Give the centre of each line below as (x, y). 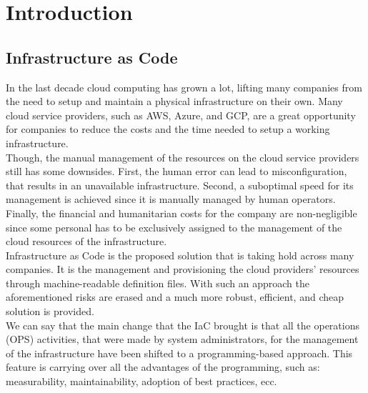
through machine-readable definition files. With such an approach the (158, 283)
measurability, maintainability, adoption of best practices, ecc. (141, 381)
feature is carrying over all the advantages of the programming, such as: (163, 367)
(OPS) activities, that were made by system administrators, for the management (182, 339)
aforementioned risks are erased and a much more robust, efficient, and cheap (175, 297)
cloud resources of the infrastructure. (86, 241)
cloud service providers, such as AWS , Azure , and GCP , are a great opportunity (181, 115)
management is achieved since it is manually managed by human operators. (171, 199)
